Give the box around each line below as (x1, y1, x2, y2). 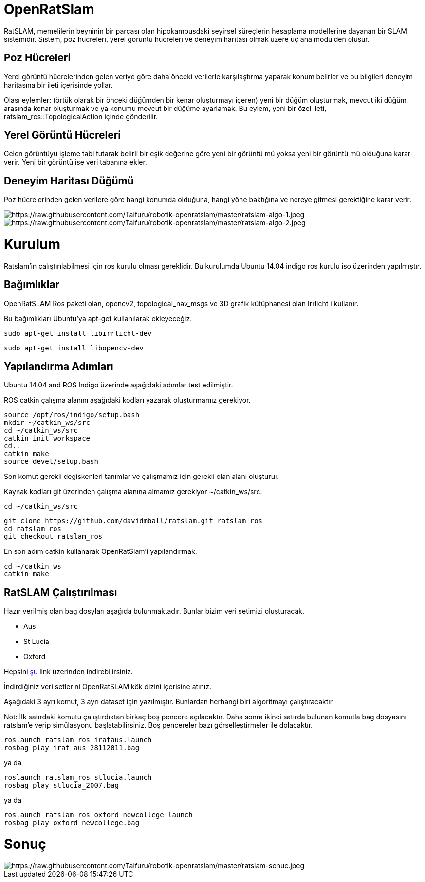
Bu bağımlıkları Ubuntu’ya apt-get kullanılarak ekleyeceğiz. (4, 314, 192, 323)
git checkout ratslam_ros (4, 533, 103, 541)
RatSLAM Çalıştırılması (4, 586, 117, 599)
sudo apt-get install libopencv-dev (4, 344, 144, 352)
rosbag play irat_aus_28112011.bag (4, 744, 140, 752)
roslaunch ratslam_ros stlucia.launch (4, 773, 152, 782)
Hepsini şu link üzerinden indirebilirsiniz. (4, 667, 133, 676)
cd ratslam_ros (4, 525, 62, 533)
